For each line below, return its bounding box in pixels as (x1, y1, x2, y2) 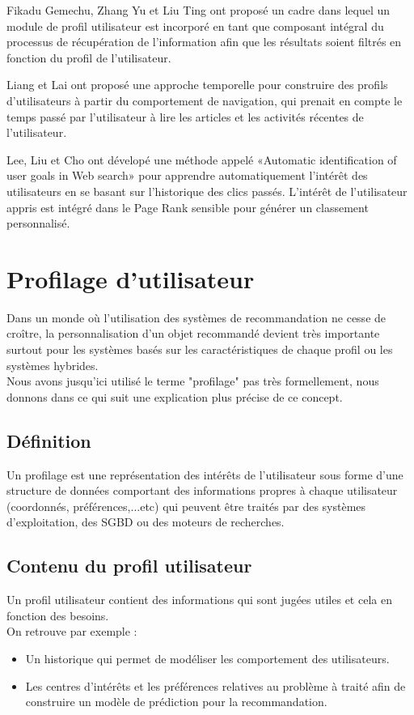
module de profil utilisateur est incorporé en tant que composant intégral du (6, 17, 384, 34)
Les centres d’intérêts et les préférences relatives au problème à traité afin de (25, 677, 406, 694)
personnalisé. (6, 215, 70, 232)
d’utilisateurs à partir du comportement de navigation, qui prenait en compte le (6, 92, 403, 109)
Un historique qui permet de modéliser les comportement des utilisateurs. (25, 649, 390, 666)
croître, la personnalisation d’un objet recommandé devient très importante (6, 325, 380, 342)
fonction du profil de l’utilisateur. (6, 49, 171, 66)
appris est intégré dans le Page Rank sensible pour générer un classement (6, 198, 369, 215)
